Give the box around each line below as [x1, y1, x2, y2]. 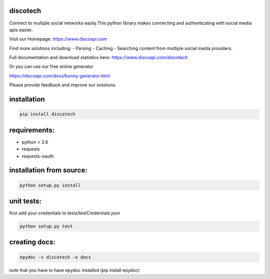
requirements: [9, 125, 55, 134]
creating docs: [9, 238, 56, 246]
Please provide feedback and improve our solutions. [9, 82, 117, 88]
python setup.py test [19, 223, 73, 229]
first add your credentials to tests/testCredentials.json [9, 210, 120, 216]
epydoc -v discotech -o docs [19, 254, 91, 260]
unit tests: [9, 196, 42, 205]
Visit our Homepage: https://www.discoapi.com [9, 36, 107, 42]
